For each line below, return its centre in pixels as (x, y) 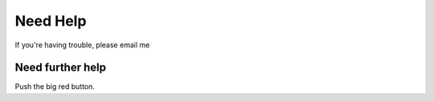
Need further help (60, 68)
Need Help (51, 21)
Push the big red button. (55, 87)
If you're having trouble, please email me (82, 45)
